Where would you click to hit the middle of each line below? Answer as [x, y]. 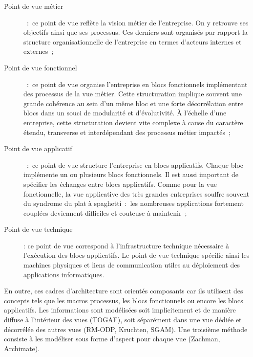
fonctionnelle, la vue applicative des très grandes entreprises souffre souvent [137, 193]
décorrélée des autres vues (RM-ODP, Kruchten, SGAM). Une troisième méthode [126, 329]
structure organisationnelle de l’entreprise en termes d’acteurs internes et [133, 41]
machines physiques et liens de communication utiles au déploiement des [132, 265]
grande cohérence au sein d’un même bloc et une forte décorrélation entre [134, 103]
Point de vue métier [34, 6]
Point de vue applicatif [38, 148]
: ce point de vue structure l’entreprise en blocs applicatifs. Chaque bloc [135, 165]
